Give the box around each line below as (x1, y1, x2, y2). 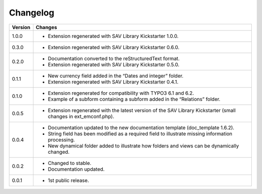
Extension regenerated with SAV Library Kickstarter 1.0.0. (48, 32, 179, 39)
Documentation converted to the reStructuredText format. (48, 55, 180, 62)
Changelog (9, 7, 54, 18)
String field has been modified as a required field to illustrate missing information (48, 130, 232, 137)
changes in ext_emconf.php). (48, 113, 115, 120)
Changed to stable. (48, 160, 92, 166)
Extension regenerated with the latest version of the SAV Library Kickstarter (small (48, 107, 236, 113)
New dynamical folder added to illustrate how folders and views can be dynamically (48, 142, 239, 149)
